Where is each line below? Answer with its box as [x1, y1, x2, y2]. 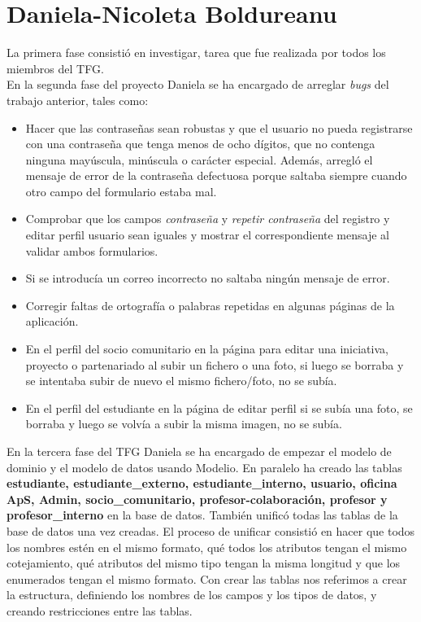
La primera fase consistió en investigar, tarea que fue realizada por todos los [7, 44, 386, 61]
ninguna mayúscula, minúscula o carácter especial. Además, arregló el [25, 151, 373, 168]
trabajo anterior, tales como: [7, 91, 149, 108]
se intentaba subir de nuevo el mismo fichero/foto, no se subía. [25, 372, 337, 389]
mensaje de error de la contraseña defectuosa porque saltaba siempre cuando [25, 167, 407, 184]
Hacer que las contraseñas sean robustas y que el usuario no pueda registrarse [25, 119, 413, 136]
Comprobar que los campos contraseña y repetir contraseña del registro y [25, 210, 390, 227]
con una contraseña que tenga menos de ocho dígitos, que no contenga [25, 135, 375, 152]
